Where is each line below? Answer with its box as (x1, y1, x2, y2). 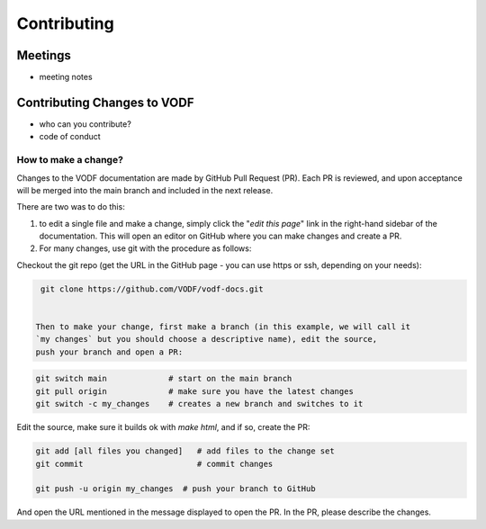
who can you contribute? (39, 118, 132, 130)
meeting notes (39, 72, 94, 83)
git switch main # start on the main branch (35, 373, 292, 384)
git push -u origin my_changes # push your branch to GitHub (35, 484, 316, 494)
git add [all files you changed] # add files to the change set (35, 446, 335, 456)
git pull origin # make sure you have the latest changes (35, 386, 355, 396)
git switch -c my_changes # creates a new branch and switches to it (35, 399, 364, 409)
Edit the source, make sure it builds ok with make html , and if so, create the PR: (16, 422, 310, 433)
